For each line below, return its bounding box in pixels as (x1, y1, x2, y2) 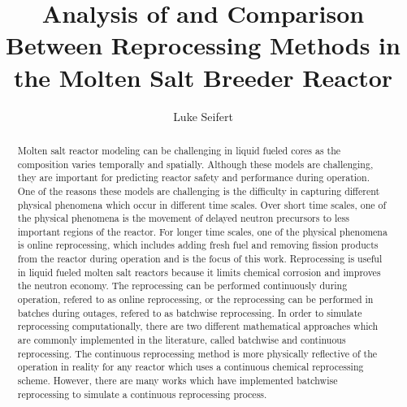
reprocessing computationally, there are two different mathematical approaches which (17, 319, 379, 333)
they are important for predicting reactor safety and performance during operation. (17, 171, 370, 184)
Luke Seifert (173, 107, 233, 124)
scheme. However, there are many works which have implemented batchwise (17, 374, 338, 388)
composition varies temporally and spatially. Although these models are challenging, (17, 157, 374, 171)
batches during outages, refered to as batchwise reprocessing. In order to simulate (17, 305, 362, 319)
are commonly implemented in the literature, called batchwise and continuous (17, 333, 346, 347)
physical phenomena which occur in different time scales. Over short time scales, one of (17, 197, 387, 211)
